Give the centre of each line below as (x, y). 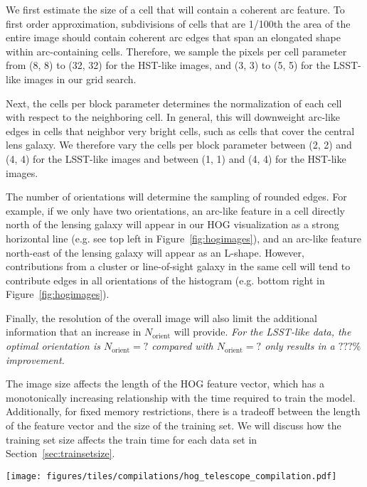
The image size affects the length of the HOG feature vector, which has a (165, 384)
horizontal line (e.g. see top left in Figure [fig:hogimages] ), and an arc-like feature (183, 238)
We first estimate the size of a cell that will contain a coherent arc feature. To (175, 9)
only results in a (300, 346)
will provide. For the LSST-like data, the (262, 332)
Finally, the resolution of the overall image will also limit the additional (161, 317)
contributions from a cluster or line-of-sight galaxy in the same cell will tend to (178, 266)
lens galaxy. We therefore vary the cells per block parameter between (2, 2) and (179, 145)
